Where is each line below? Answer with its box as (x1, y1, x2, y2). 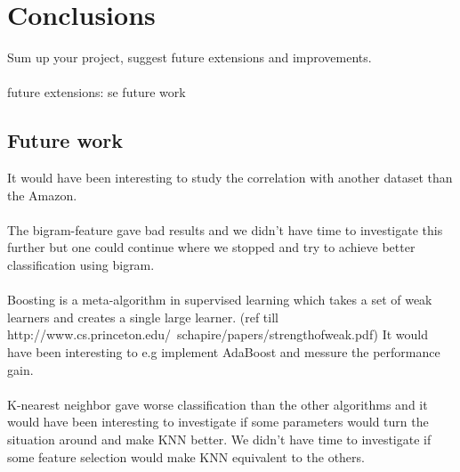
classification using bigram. (7, 256, 155, 274)
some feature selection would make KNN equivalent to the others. (7, 447, 365, 466)
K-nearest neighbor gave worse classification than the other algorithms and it (7, 395, 428, 413)
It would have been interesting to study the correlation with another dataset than (7, 168, 453, 187)
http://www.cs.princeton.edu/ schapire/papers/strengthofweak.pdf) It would (7, 325, 429, 344)
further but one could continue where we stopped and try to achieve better (7, 238, 416, 256)
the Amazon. (7, 185, 77, 204)
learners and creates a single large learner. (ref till (7, 307, 278, 326)
